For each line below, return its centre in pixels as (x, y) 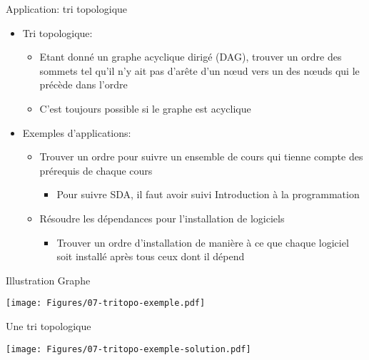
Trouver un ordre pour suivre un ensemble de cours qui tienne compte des (201, 156)
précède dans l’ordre (84, 84)
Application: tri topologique (67, 9)
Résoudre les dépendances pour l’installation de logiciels (162, 218)
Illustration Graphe (48, 280)
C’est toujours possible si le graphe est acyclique (145, 108)
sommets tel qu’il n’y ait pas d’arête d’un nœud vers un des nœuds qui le (199, 70)
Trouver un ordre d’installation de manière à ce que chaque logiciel (203, 242)
